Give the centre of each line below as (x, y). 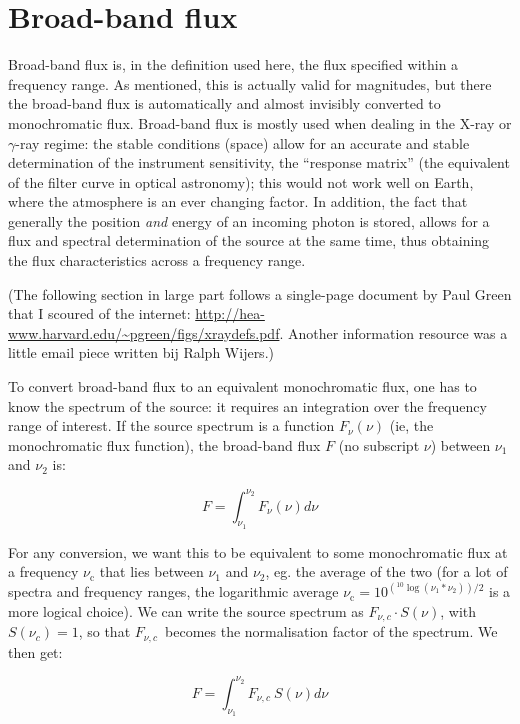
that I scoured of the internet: (99, 313)
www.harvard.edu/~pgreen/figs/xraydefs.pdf (144, 332)
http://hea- (230, 313)
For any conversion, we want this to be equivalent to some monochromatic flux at (258, 551)
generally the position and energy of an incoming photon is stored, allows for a (249, 220)
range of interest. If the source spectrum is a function (171, 425)
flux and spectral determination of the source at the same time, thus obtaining (249, 240)
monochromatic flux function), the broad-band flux (164, 444)
